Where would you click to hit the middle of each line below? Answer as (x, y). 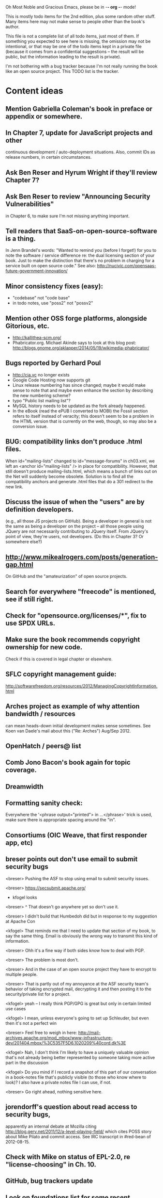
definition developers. (40, 510)
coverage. (21, 770)
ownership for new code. (44, 647)
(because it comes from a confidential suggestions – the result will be (75, 51)
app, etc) (19, 843)
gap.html (19, 565)
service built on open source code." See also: (51, 266)
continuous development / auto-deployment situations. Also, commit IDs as (80, 152)
